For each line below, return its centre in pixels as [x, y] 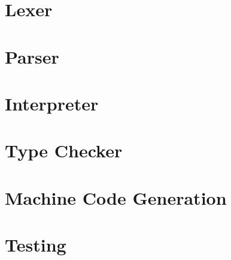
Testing [36, 245]
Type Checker [64, 150]
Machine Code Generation [116, 197]
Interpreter [52, 103]
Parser [32, 56]
